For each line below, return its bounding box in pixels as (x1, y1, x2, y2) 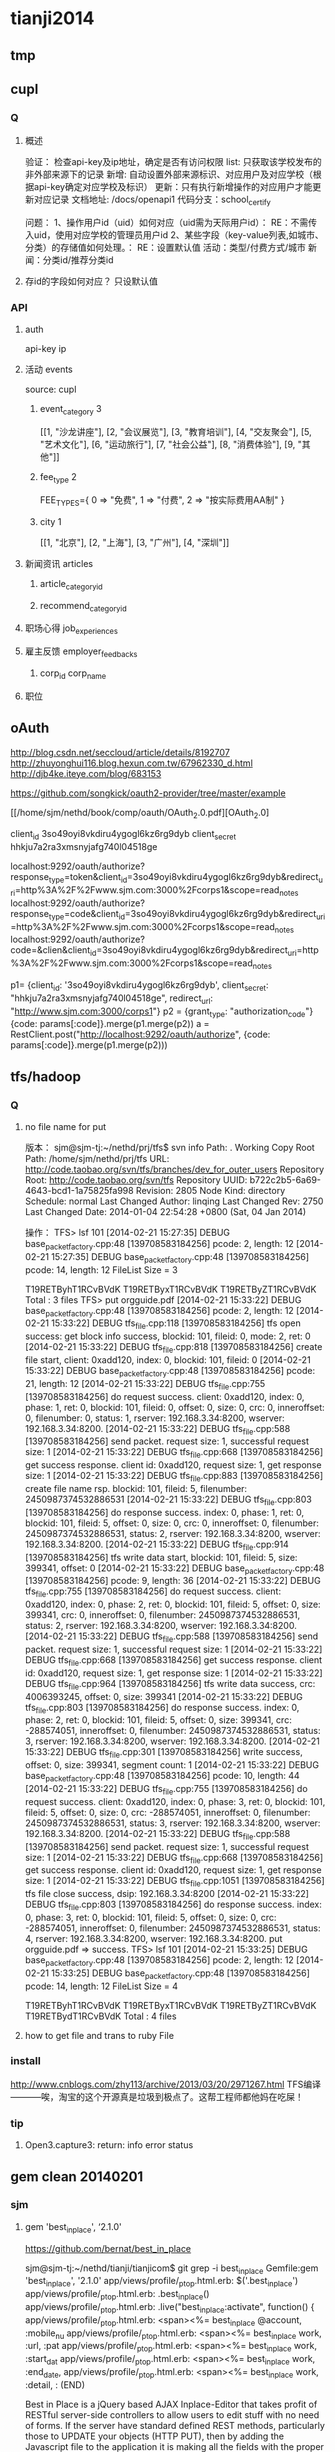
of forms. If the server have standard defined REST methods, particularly (24, 2419, 325, 2431)
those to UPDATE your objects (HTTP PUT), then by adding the (24, 2430, 285, 2442)
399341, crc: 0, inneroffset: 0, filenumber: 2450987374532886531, (24, 1609, 301, 1621)
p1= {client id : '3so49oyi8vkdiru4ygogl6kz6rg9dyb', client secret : (10, 978, 269, 993)
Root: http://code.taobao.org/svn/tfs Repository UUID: (24, 1174, 248, 1186)
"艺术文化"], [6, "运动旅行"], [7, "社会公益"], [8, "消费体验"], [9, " (39, 438, 302, 451)
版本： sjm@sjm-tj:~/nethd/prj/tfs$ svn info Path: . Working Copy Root (24, 1142, 315, 1153)
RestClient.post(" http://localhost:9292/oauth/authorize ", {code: (10, 1028, 271, 1041)
